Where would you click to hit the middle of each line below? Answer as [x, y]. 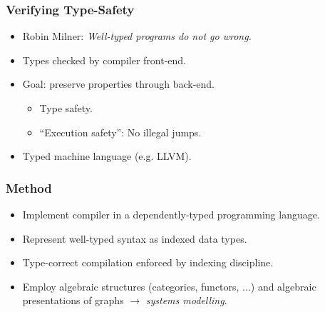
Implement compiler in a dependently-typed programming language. [171, 214]
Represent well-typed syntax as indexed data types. [135, 238]
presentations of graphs [73, 300]
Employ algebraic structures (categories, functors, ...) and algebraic [169, 286]
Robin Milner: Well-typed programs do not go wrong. [137, 36]
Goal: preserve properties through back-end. [118, 84]
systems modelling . [186, 300]
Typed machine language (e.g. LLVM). [107, 156]
